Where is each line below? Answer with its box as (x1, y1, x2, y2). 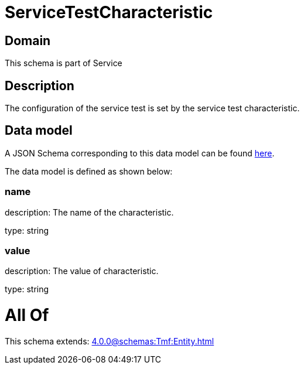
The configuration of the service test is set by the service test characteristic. (5, 103, 300, 114)
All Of (5, 305, 49, 326)
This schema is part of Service (5, 58, 122, 69)
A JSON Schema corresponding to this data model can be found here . (5, 148, 275, 158)
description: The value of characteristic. (5, 266, 159, 276)
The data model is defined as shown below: (5, 166, 173, 176)
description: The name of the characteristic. (5, 207, 174, 217)
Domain (5, 33, 51, 48)
